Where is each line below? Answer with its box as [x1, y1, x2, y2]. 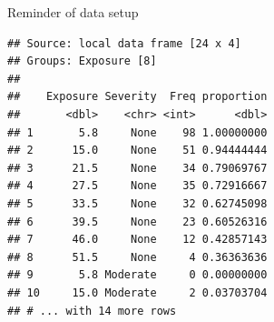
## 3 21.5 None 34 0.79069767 [7, 161, 268, 175]
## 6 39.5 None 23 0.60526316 [7, 215, 268, 228]
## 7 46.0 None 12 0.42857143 [7, 233, 268, 247]
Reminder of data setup [7, 3, 139, 21]
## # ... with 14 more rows [7, 304, 177, 317]
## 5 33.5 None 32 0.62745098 [7, 196, 268, 210]
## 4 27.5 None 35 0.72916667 [7, 179, 268, 193]
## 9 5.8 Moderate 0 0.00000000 [7, 268, 268, 282]
